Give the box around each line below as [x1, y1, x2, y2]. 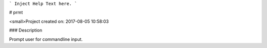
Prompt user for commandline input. [9, 36, 83, 42]
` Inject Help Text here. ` [9, 1, 78, 6]
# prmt [9, 10, 23, 16]
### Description [9, 27, 43, 33]
